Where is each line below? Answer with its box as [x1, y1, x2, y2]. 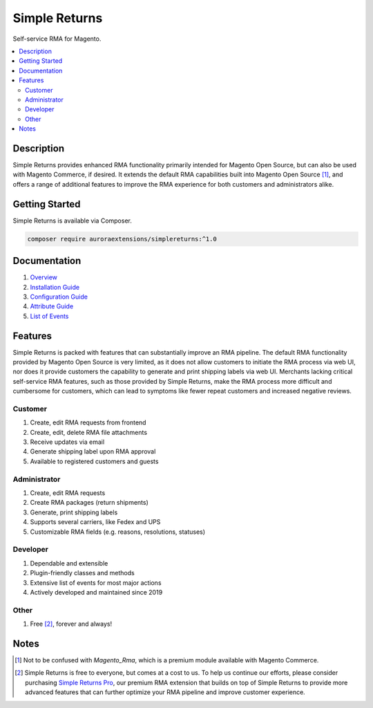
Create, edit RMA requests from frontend [30, 418, 146, 427]
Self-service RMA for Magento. [12, 35, 102, 43]
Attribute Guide [30, 302, 74, 310]
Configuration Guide [30, 292, 88, 301]
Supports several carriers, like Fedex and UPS [30, 518, 161, 526]
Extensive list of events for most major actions [30, 578, 162, 587]
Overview [30, 273, 58, 281]
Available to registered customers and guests [30, 457, 159, 465]
